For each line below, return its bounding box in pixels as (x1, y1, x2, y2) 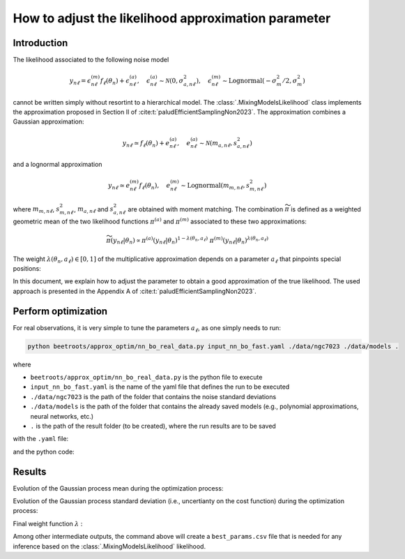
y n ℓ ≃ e (108, 181, 130, 191)
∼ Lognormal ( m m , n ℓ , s (181, 181, 250, 191)
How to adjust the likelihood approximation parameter (13, 10, 331, 26)
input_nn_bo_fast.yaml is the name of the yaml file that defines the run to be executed (30, 382, 290, 391)
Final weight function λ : (13, 519, 83, 528)
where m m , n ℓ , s (13, 204, 60, 215)
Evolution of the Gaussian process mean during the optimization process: (13, 484, 224, 492)
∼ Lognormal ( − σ (222, 77, 277, 85)
